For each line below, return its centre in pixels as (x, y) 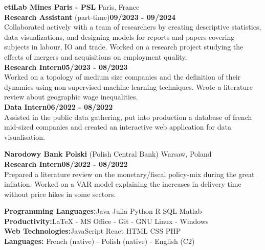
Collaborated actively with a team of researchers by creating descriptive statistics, (133, 27)
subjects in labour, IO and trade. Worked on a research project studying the (124, 47)
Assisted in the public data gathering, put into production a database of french (128, 117)
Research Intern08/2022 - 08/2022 (66, 164)
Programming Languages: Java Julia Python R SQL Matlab (103, 211)
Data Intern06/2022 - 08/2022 (59, 106)
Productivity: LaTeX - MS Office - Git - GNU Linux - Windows (106, 221)
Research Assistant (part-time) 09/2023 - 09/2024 (90, 17)
